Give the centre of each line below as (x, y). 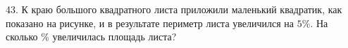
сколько (22, 37)
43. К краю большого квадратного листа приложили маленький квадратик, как (174, 9)
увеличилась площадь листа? (114, 37)
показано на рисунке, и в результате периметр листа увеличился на (150, 23)
